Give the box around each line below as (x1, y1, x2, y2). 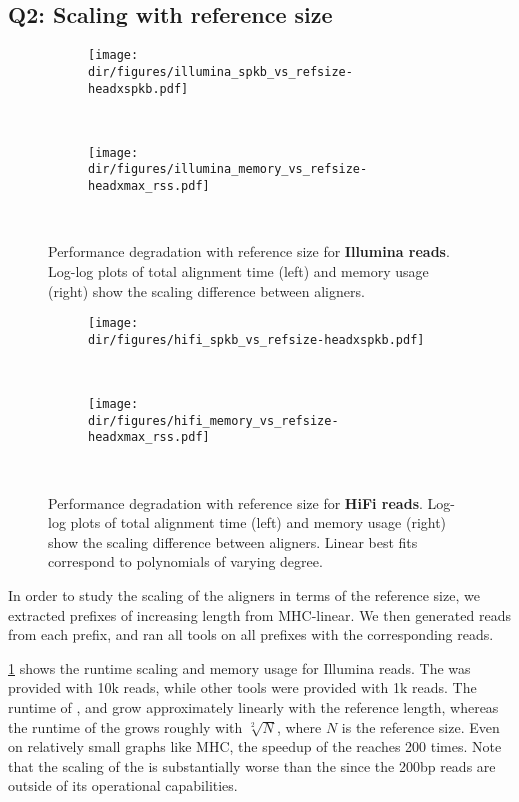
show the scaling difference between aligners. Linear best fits (48, 531, 418, 552)
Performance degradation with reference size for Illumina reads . (48, 241, 450, 262)
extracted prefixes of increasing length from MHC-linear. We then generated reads (8, 604, 511, 625)
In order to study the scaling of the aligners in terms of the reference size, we (8, 584, 480, 605)
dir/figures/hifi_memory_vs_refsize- (88, 413, 339, 428)
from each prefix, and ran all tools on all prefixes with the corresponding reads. (8, 624, 494, 645)
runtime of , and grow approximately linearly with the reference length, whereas (8, 696, 499, 717)
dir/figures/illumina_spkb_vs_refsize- (88, 64, 353, 79)
